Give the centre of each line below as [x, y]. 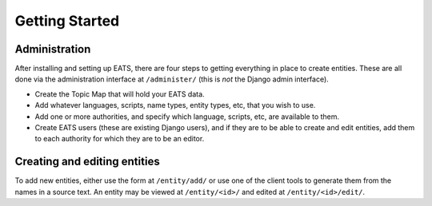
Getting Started [67, 21]
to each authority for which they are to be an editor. [120, 139]
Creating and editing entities [87, 162]
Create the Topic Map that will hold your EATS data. [120, 94]
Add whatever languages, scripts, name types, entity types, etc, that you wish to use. [175, 105]
